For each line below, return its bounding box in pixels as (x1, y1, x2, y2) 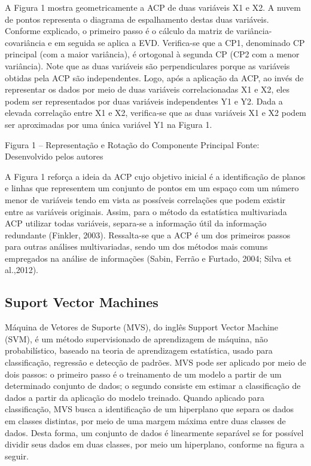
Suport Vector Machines (5, 293, 158, 311)
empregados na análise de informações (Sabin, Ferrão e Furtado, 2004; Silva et (5, 252, 292, 264)
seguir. (5, 449, 29, 462)
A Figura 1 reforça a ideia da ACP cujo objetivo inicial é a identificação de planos (5, 170, 306, 182)
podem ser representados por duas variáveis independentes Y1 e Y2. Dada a (5, 94, 283, 107)
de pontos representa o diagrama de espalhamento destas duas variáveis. (5, 13, 269, 25)
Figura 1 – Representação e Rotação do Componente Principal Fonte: (5, 138, 260, 151)
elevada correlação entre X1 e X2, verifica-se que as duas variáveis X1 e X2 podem (5, 106, 307, 119)
